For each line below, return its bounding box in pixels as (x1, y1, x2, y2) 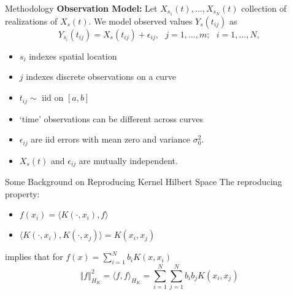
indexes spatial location (29, 49, 117, 62)
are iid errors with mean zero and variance (31, 133, 191, 146)
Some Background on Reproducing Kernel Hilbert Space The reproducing (5, 175, 282, 187)
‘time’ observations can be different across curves (19, 112, 203, 125)
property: (5, 187, 40, 200)
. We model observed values (88, 14, 193, 27)
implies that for (5, 250, 63, 263)
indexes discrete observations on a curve (26, 70, 176, 83)
